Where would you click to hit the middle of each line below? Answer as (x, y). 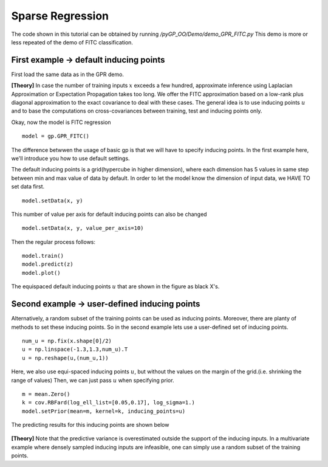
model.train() (43, 256)
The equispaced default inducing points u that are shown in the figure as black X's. (115, 286)
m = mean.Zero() (46, 394)
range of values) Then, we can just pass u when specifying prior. (93, 380)
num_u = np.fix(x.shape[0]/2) (67, 341)
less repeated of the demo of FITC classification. (72, 42)
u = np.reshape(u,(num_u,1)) (65, 358)
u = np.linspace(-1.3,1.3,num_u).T (75, 349)
